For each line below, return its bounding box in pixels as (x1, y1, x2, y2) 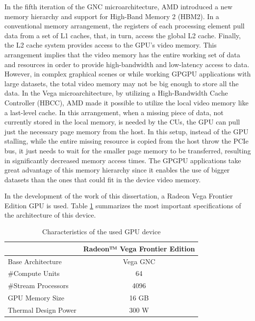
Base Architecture (8, 256, 62, 266)
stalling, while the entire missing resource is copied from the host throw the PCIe (4, 136, 249, 146)
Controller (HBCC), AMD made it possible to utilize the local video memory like (4, 97, 249, 107)
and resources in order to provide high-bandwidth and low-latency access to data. (4, 59, 250, 69)
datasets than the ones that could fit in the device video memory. (4, 174, 201, 184)
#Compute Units (8, 268, 60, 278)
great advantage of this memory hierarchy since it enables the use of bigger (4, 165, 230, 175)
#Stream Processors (8, 280, 69, 291)
